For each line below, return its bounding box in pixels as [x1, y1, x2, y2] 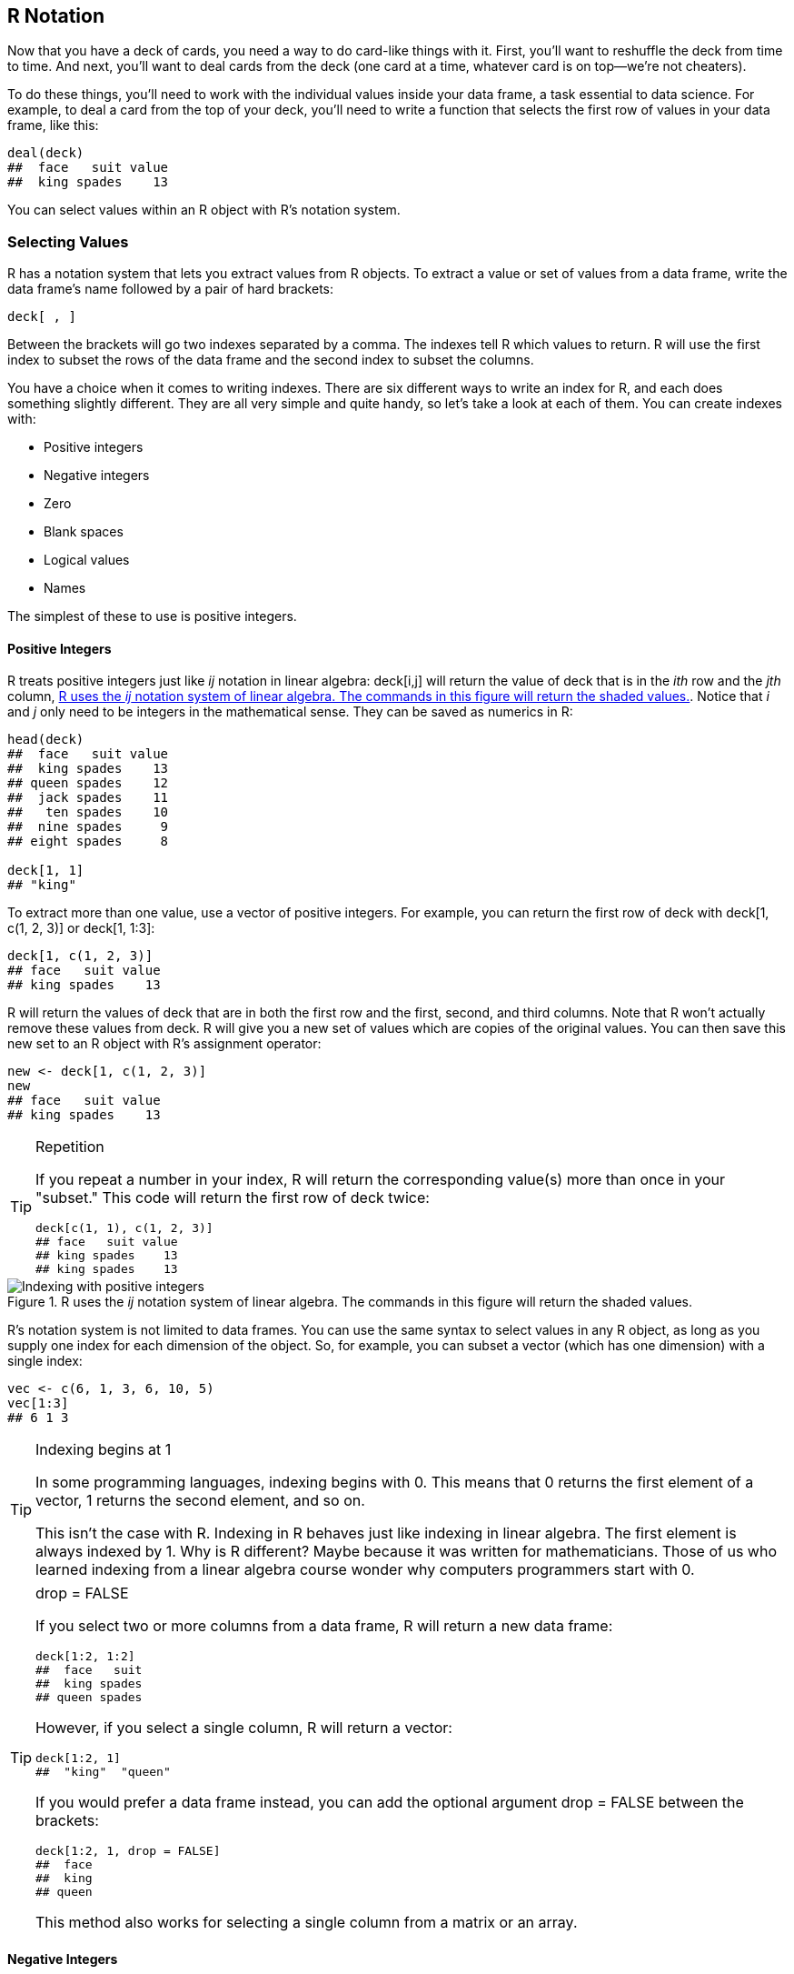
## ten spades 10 [7, 805, 169, 820]
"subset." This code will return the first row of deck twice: [35, 1188, 430, 1207]
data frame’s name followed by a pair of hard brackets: [7, 281, 334, 297]
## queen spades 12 [7, 776, 169, 791]
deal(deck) [7, 145, 84, 161]
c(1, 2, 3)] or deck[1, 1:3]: [7, 920, 155, 937]
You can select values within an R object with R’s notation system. [7, 202, 401, 218]
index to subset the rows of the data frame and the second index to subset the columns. [7, 352, 534, 368]
